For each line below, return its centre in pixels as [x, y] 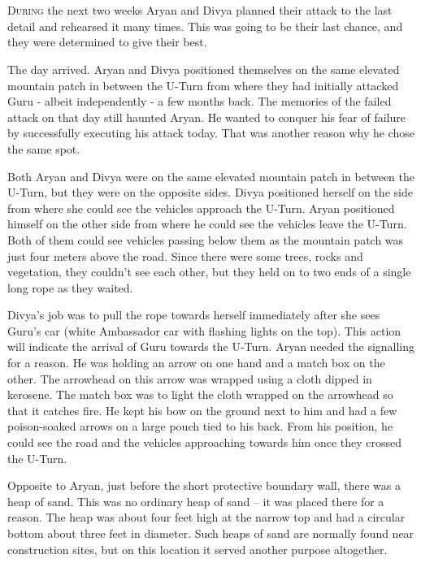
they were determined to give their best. [107, 42]
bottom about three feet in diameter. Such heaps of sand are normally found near [211, 533]
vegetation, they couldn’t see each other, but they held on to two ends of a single [209, 272]
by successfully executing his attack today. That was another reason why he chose [211, 133]
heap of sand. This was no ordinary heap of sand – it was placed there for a [196, 501]
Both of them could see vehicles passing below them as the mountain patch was [206, 239]
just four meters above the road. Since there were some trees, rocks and [185, 256]
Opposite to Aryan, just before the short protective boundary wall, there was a [204, 485]
